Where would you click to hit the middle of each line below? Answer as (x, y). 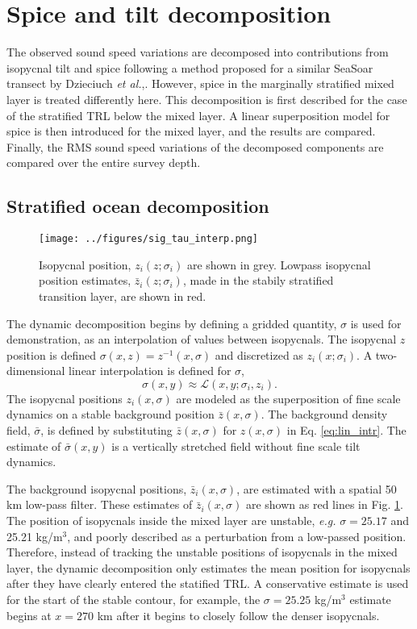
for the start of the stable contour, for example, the (133, 600)
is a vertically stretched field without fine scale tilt (236, 446)
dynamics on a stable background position (111, 414)
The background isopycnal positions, (97, 488)
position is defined (52, 354)
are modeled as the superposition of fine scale (288, 398)
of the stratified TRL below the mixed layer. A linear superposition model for (198, 115)
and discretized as (259, 354)
